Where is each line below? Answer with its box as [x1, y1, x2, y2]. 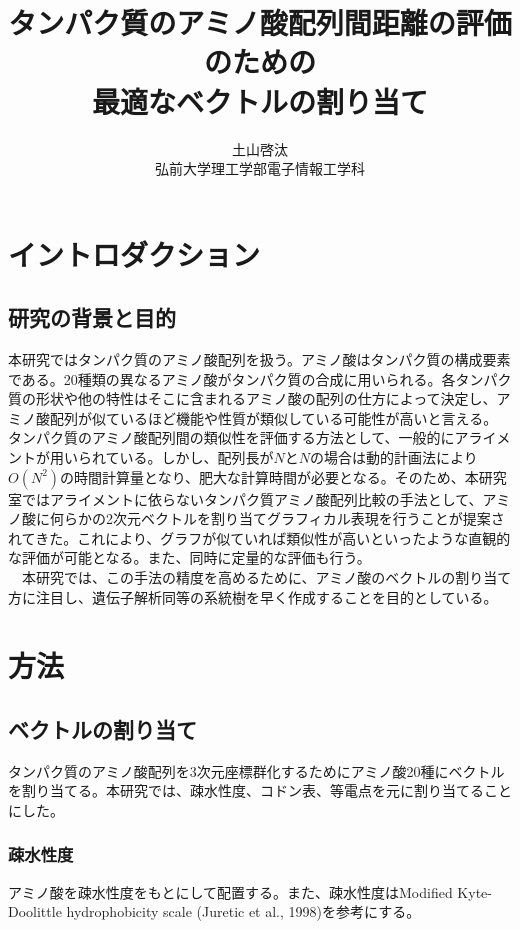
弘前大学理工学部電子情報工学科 [155, 158, 365, 179]
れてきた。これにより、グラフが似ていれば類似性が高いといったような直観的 [8, 527, 511, 548]
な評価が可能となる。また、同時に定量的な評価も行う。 [8, 547, 371, 568]
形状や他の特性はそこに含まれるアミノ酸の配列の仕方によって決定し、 [35, 388, 497, 409]
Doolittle [8, 901, 62, 922]
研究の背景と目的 [8, 302, 176, 333]
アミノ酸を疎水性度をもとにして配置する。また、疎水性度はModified [8, 881, 453, 902]
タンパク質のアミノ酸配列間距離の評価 [8, 2, 512, 43]
